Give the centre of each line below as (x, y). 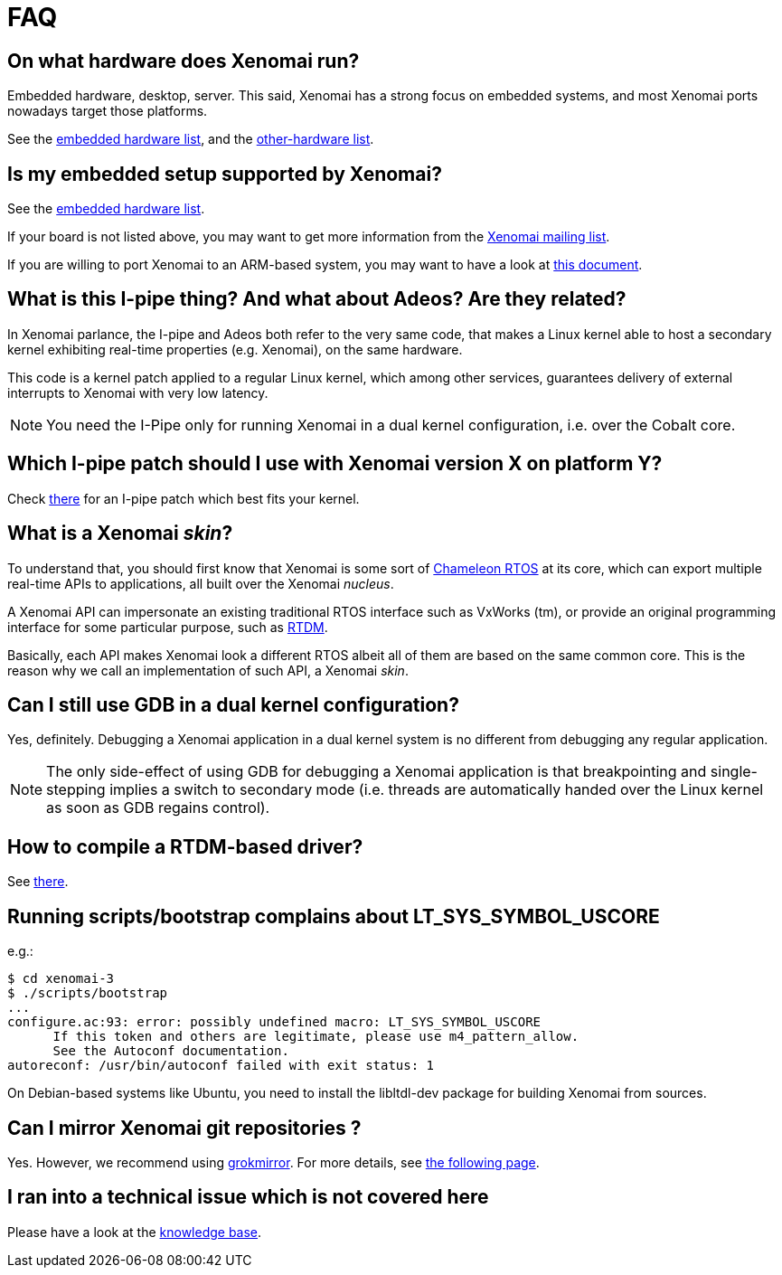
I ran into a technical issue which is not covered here (248, 1197)
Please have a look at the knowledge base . (135, 1232)
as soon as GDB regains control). (158, 808)
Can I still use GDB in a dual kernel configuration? (233, 704)
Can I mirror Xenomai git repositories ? (184, 1128)
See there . (38, 882)
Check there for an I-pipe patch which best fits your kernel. (184, 498)
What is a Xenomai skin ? (120, 534)
